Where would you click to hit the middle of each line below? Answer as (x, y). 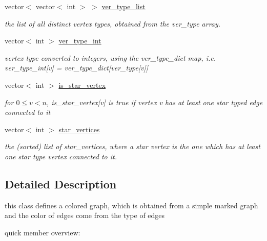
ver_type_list (124, 6)
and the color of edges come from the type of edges (85, 215)
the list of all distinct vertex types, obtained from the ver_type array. (113, 23)
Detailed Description (61, 184)
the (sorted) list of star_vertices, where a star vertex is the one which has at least (132, 146)
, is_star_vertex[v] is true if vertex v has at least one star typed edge (155, 102)
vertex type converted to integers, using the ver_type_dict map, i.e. (110, 57)
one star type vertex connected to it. (61, 156)
